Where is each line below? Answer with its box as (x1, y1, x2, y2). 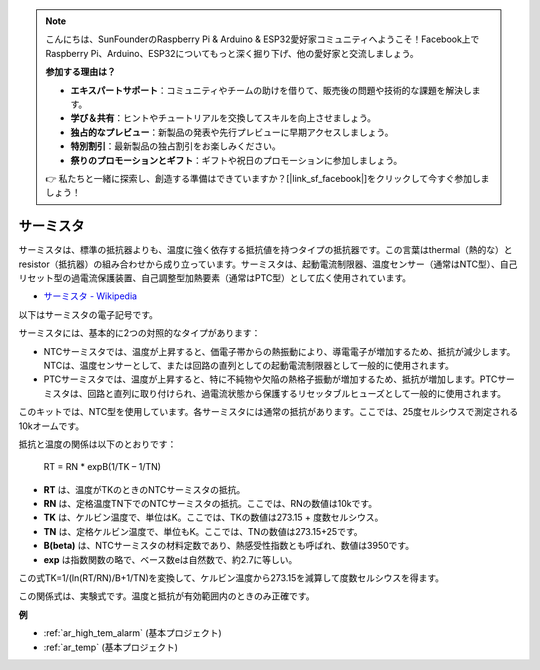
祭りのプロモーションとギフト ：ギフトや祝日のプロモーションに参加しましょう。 (70, 154, 403, 166)
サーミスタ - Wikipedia (43, 290, 138, 302)
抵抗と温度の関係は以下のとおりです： (18, 438, 177, 450)
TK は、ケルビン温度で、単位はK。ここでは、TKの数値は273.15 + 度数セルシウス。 (43, 511, 384, 524)
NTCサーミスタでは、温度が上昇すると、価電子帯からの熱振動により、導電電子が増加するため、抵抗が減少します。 (43, 345, 516, 357)
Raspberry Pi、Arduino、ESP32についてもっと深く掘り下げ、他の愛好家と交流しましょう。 (45, 47, 419, 59)
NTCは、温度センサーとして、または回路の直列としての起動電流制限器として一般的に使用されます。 (43, 359, 455, 371)
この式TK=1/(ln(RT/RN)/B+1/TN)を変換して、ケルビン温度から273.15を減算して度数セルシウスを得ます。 (18, 572, 445, 584)
